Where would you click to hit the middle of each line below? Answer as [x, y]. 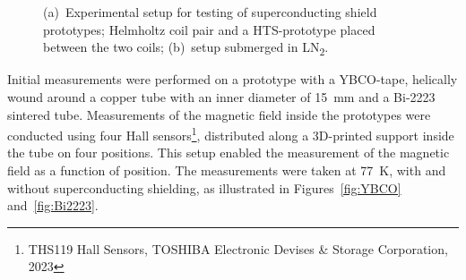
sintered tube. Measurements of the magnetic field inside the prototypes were [219, 114]
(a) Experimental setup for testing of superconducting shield [210, 12]
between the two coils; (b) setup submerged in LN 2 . [186, 48]
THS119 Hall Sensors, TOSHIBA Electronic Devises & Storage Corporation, [238, 248]
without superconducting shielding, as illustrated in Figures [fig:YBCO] [204, 187]
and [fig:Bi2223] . [53, 205]
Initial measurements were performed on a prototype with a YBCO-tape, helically [233, 79]
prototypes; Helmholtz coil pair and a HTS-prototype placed [209, 29]
